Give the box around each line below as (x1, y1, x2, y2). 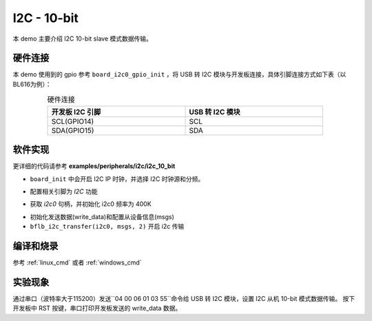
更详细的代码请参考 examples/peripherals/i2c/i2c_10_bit (12, 162, 176, 170)
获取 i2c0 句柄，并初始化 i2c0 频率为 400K (30, 200, 152, 208)
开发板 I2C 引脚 (51, 107, 101, 116)
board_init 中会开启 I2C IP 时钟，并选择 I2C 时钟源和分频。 (30, 174, 205, 183)
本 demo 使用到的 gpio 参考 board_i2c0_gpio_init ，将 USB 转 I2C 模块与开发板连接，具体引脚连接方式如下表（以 (12, 70, 347, 79)
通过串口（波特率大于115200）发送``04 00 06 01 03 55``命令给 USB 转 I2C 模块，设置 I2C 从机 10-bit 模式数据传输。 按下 (12, 294, 355, 302)
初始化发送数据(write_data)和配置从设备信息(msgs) (30, 212, 175, 220)
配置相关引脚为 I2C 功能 (30, 187, 98, 196)
